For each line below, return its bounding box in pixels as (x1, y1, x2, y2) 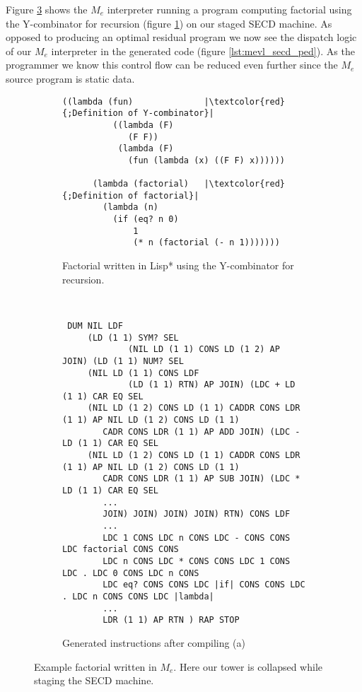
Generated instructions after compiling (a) (62, 635, 245, 650)
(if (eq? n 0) (112, 214, 179, 225)
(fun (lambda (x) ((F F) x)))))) (128, 155, 285, 165)
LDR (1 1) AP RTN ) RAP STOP (103, 615, 240, 626)
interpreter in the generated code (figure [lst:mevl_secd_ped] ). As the (51, 43, 355, 58)
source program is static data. (6, 71, 135, 86)
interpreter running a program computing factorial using (107, 2, 352, 16)
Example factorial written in (34, 659, 157, 674)
